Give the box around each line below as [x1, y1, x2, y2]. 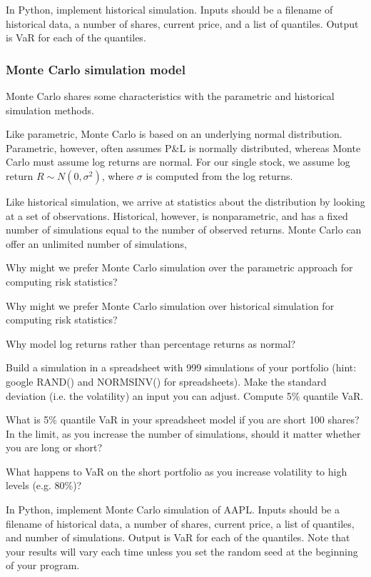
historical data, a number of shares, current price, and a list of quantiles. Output [6, 16, 359, 31]
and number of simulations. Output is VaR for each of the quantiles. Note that [6, 530, 350, 545]
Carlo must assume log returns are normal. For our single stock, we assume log [6, 154, 350, 169]
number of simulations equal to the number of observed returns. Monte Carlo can [6, 222, 362, 237]
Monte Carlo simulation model [6, 60, 185, 78]
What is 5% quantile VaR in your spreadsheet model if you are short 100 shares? [6, 412, 360, 427]
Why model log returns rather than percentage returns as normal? [6, 336, 296, 351]
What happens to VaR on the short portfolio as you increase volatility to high [6, 463, 347, 478]
